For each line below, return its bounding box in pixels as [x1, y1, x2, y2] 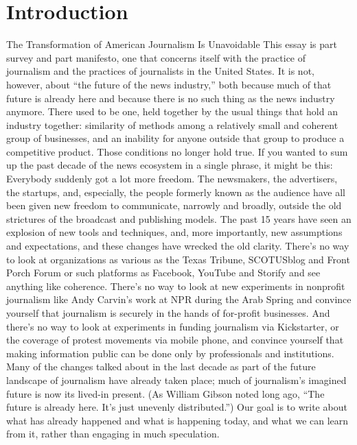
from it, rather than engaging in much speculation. [6, 426, 220, 441]
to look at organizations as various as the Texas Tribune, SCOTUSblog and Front [6, 252, 350, 266]
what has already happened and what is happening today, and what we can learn [6, 413, 349, 427]
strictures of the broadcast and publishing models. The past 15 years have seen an [6, 211, 352, 226]
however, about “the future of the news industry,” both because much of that [6, 77, 332, 91]
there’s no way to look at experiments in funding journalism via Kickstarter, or [6, 319, 339, 333]
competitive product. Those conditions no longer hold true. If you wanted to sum [6, 144, 348, 158]
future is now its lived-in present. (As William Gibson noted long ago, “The [6, 386, 325, 400]
